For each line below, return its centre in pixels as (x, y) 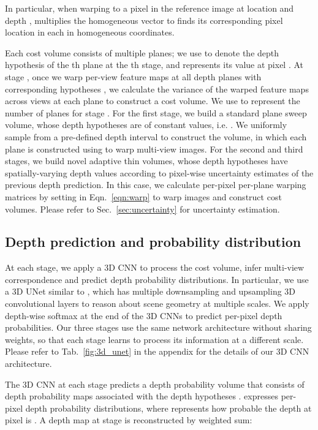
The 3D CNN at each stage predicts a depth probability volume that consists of (155, 384)
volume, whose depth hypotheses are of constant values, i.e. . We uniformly (146, 125)
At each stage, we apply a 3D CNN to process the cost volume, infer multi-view (155, 267)
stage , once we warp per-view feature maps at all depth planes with (133, 76)
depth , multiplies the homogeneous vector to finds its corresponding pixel (144, 20)
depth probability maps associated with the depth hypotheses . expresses (142, 396)
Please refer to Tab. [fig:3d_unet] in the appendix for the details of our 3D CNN (157, 351)
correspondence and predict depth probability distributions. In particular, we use (157, 279)
